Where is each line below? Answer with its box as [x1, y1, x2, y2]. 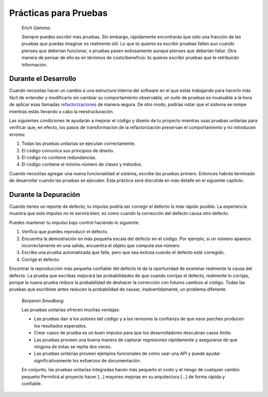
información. [21, 62, 48, 67]
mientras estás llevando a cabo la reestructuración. [9, 108, 114, 114]
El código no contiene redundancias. [21, 154, 97, 160]
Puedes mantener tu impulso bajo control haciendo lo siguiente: [9, 219, 140, 225]
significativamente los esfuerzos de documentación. [34, 357, 141, 363]
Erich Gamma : [21, 25, 51, 31]
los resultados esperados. [34, 323, 87, 329]
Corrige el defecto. [21, 256, 61, 263]
